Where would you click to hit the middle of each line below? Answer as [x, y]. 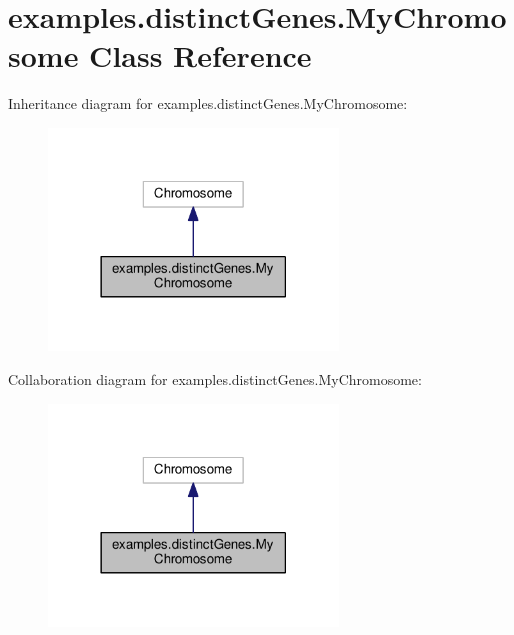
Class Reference [200, 55]
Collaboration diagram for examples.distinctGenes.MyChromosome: [215, 379]
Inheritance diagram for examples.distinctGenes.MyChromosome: [208, 103]
